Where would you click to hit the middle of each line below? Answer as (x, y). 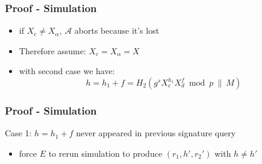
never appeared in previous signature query (156, 133)
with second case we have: (67, 71)
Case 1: (18, 133)
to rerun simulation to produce (105, 153)
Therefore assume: (52, 50)
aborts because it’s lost (117, 30)
